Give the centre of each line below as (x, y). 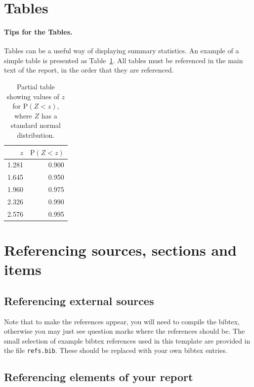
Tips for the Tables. (38, 31)
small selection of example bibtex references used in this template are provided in (127, 340)
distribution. (36, 135)
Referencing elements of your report (99, 377)
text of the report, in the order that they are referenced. (89, 70)
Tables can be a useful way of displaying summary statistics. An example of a (122, 51)
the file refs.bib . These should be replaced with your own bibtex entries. (116, 350)
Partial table (36, 86)
